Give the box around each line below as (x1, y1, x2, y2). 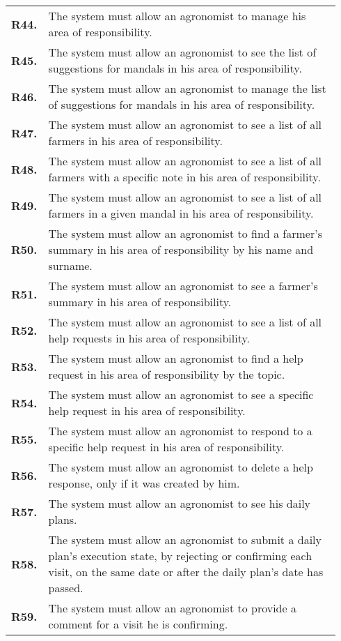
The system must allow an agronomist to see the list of (48, 44, 317, 60)
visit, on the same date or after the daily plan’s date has (48, 564, 324, 580)
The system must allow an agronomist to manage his (48, 8, 306, 24)
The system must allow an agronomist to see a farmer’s (48, 278, 318, 294)
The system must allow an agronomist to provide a (48, 600, 296, 616)
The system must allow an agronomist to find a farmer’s (48, 225, 322, 241)
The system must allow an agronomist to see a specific (48, 386, 314, 402)
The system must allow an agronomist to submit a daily (48, 531, 322, 548)
